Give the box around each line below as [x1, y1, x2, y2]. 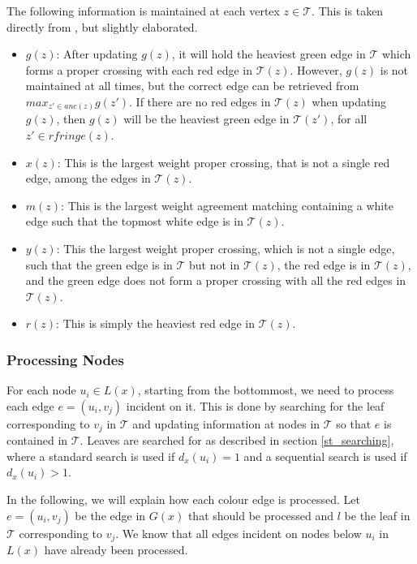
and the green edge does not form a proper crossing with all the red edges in [25, 272, 406, 289]
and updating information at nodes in [132, 415, 320, 432]
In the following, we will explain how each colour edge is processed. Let [6, 491, 361, 508]
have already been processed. [44, 541, 188, 558]
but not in [189, 256, 240, 273]
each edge [6, 397, 54, 414]
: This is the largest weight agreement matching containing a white [61, 196, 393, 213]
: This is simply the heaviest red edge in [56, 315, 256, 332]
